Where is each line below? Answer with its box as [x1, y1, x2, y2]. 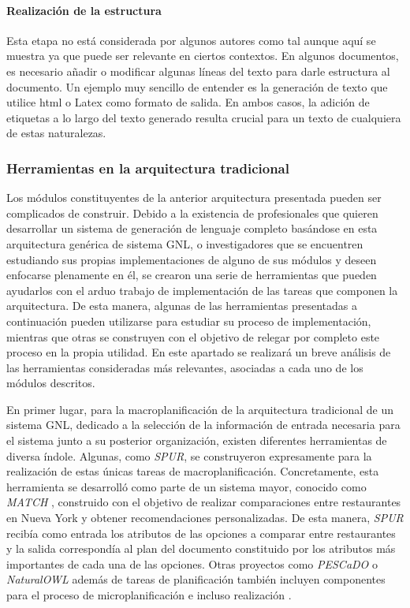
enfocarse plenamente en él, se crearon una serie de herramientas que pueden [6, 267, 377, 283]
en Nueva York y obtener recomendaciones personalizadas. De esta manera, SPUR [6, 509, 404, 526]
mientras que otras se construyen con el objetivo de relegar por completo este [6, 328, 380, 345]
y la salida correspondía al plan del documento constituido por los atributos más [6, 540, 396, 557]
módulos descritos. [6, 375, 95, 391]
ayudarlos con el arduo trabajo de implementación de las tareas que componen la [6, 282, 398, 298]
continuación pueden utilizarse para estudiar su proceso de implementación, [6, 312, 371, 329]
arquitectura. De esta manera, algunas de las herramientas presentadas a [6, 297, 357, 314]
